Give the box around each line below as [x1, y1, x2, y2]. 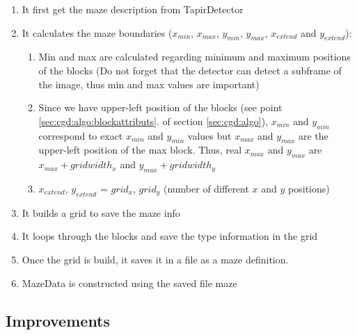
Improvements [6, 309, 111, 331]
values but [187, 128, 232, 142]
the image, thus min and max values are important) [38, 76, 260, 91]
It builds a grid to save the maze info [22, 205, 180, 220]
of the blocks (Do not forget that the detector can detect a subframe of [38, 63, 342, 77]
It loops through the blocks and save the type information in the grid [22, 229, 318, 243]
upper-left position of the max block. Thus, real [38, 142, 242, 157]
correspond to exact [38, 128, 123, 142]
